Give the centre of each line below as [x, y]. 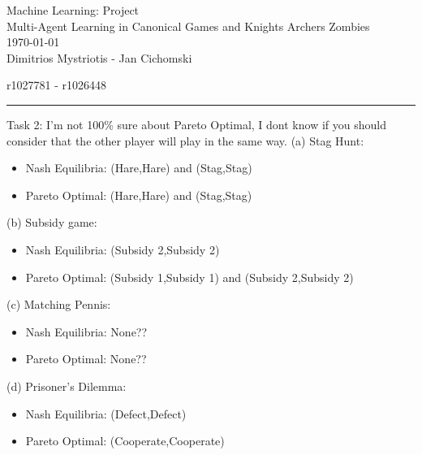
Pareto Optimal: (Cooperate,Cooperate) [125, 441]
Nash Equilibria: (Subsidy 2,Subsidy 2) [123, 249]
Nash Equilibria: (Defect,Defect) [106, 413]
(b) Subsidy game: [52, 222]
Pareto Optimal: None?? [86, 359]
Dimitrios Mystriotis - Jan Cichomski [99, 57]
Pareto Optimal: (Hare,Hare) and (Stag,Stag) [139, 195]
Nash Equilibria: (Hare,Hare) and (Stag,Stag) [139, 168]
